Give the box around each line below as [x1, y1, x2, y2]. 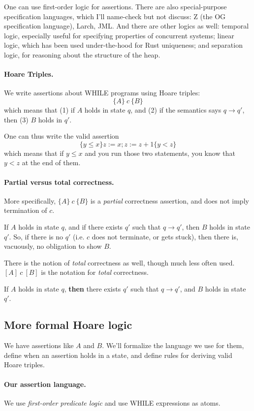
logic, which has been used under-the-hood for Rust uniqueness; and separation [4, 40, 243, 50]
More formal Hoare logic [4, 317, 132, 332]
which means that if [4, 147, 64, 158]
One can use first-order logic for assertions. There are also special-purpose [4, 1, 227, 11]
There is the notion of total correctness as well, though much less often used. [4, 257, 235, 267]
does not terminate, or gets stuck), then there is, [92, 231, 238, 241]
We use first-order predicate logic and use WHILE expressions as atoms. [4, 397, 221, 408]
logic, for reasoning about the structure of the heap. [4, 49, 160, 59]
